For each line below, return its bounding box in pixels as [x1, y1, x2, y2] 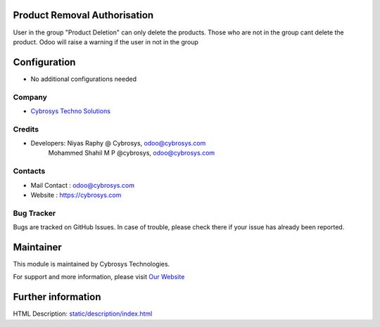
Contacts [13, 166, 46, 176]
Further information [13, 291, 101, 303]
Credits [13, 124, 39, 134]
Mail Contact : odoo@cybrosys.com [30, 181, 135, 189]
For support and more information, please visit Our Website [13, 273, 185, 281]
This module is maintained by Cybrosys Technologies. [13, 260, 170, 269]
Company [13, 92, 47, 102]
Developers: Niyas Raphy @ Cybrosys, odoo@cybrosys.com [30, 139, 206, 148]
